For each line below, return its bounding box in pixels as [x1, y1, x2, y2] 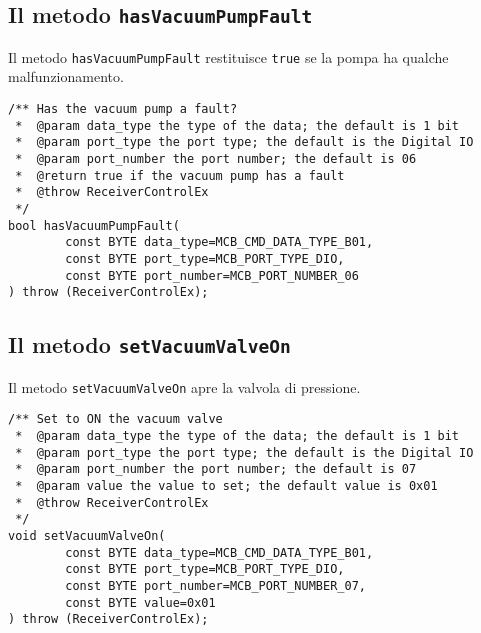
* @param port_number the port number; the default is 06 [15, 152, 417, 166]
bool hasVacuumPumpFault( [8, 218, 180, 233]
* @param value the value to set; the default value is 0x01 [15, 478, 438, 493]
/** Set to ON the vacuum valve [8, 412, 223, 427]
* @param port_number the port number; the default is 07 [15, 462, 417, 477]
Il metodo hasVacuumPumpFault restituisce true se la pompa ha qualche [8, 46, 449, 67]
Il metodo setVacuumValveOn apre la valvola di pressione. [8, 376, 361, 397]
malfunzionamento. [8, 66, 124, 87]
